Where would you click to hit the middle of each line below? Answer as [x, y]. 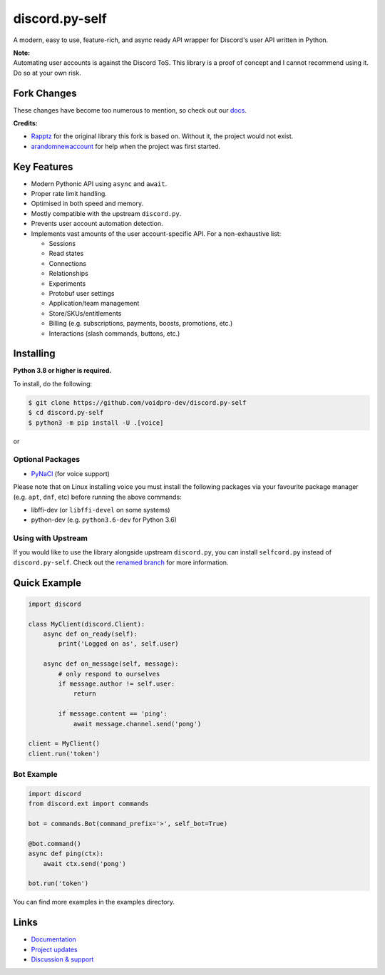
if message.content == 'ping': [113, 714]
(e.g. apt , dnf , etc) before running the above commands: [97, 497]
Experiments [67, 283]
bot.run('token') [58, 883]
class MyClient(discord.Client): [87, 624]
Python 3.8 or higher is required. [62, 371]
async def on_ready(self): [91, 634]
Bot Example [36, 775]
